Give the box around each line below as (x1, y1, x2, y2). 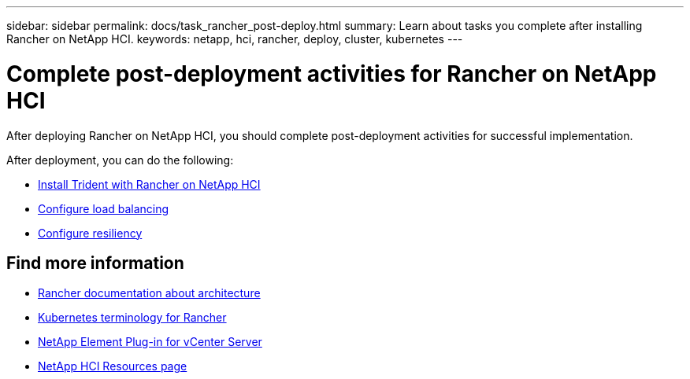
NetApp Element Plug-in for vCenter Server (38, 335, 262, 349)
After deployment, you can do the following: (6, 153, 234, 167)
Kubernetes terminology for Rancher (38, 311, 227, 325)
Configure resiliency (38, 226, 143, 240)
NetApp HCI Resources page (38, 359, 187, 373)
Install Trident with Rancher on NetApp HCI (38, 177, 261, 191)
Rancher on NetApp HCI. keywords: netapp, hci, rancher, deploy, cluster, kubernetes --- (6, 32, 463, 46)
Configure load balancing (38, 201, 169, 215)
